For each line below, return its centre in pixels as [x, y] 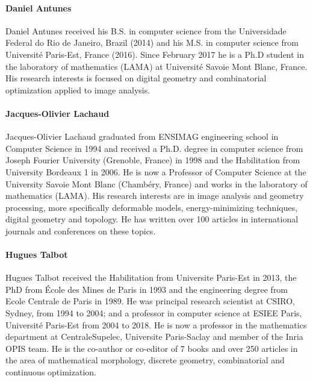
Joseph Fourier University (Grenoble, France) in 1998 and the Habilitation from [153, 160]
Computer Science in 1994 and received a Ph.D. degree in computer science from [154, 148]
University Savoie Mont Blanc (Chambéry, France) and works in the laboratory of [156, 183]
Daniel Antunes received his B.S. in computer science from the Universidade [146, 30]
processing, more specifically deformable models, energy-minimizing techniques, [152, 207]
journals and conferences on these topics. [81, 230]
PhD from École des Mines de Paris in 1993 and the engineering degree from [147, 289]
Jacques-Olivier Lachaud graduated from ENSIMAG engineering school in [142, 136]
